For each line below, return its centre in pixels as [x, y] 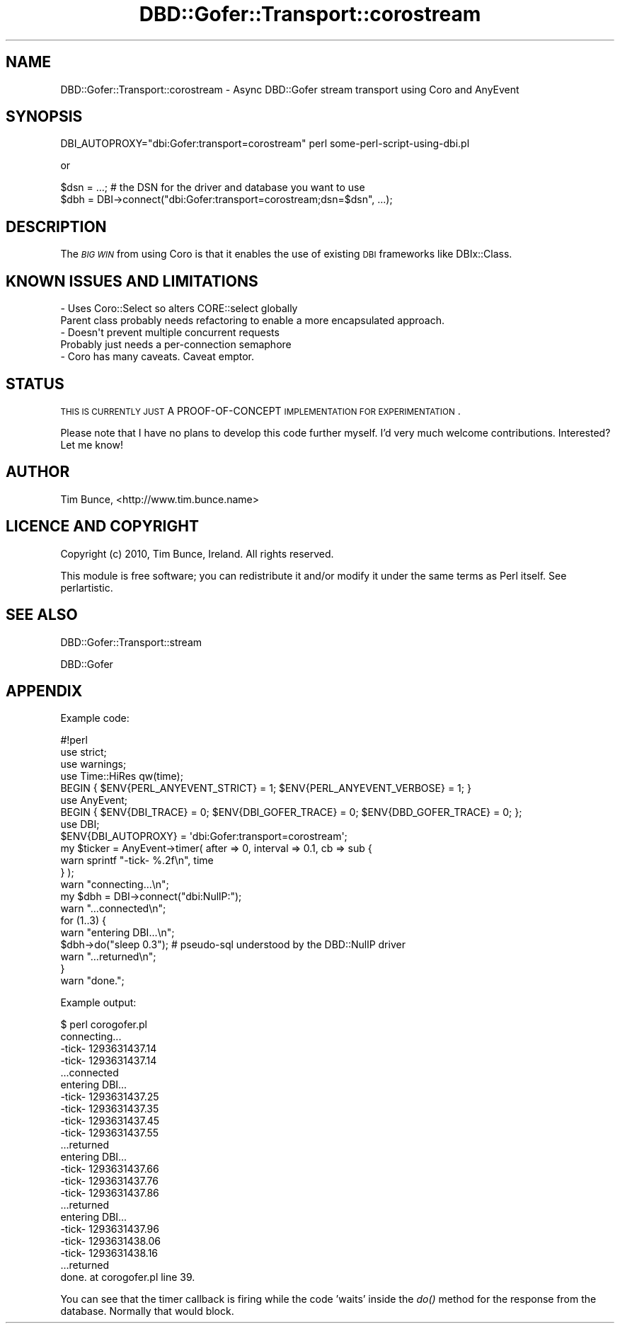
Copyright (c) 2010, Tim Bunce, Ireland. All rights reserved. [197, 553]
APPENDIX [44, 691]
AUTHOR [38, 472]
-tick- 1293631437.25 [110, 1097]
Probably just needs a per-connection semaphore [176, 345]
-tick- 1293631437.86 [110, 1193]
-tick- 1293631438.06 [111, 1241]
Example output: [98, 1003]
